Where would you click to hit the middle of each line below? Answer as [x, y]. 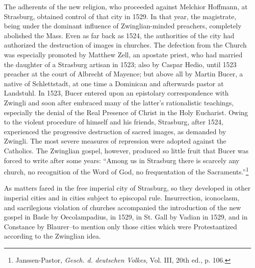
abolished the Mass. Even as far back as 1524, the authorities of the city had [119, 35]
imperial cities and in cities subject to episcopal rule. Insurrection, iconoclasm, [122, 197]
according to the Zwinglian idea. [52, 236]
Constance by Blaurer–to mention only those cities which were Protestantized [121, 226]
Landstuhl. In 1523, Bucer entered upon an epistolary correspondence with [116, 93]
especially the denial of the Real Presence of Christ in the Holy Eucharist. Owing [126, 112]
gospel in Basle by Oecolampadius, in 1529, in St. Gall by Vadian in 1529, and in [126, 217]
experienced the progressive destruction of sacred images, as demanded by [115, 131]
